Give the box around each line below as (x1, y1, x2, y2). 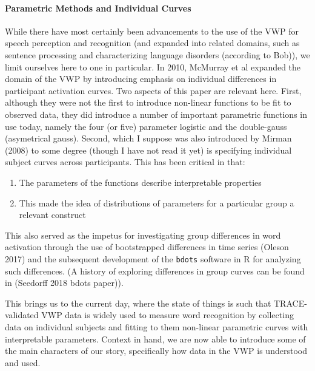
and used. (5, 356, 41, 369)
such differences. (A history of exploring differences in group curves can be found (5, 264, 305, 277)
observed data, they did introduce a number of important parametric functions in (5, 107, 307, 120)
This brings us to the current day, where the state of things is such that (5, 296, 271, 309)
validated (5, 308, 39, 321)
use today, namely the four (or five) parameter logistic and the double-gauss (5, 120, 287, 132)
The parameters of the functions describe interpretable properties (19, 175, 262, 188)
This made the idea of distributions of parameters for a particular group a (19, 196, 294, 209)
